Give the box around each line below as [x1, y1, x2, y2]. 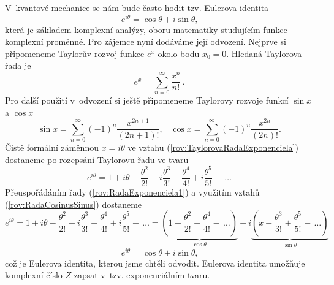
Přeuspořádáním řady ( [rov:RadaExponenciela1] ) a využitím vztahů [5, 185, 260, 198]
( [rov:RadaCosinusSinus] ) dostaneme [5, 197, 142, 210]
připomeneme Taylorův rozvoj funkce [5, 47, 145, 59]
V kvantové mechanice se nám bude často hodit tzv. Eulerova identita [5, 1, 269, 13]
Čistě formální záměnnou [5, 141, 99, 154]
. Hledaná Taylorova [226, 47, 302, 59]
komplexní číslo [5, 268, 63, 281]
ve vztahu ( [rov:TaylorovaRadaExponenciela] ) [127, 141, 298, 154]
